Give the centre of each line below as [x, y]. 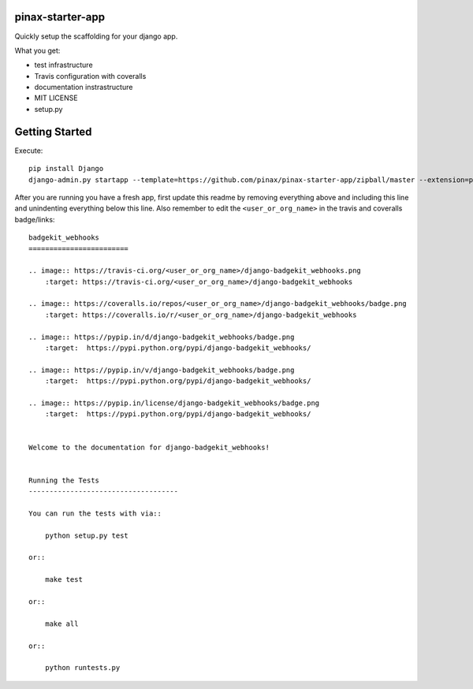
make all [61, 624]
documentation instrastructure [84, 88]
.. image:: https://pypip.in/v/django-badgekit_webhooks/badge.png [162, 370]
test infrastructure [64, 65]
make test [63, 580]
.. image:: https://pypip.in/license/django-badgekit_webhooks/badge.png [174, 403]
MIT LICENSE [56, 98]
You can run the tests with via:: [95, 513]
